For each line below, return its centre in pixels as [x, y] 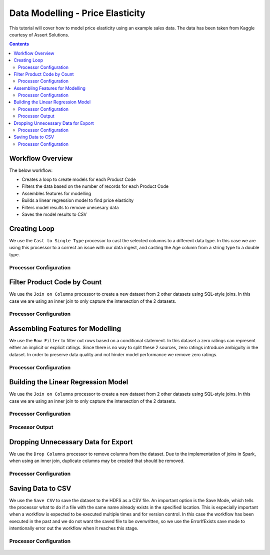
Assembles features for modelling [56, 193]
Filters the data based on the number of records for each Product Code [95, 186]
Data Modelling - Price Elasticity [77, 13]
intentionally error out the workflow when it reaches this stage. [74, 528]
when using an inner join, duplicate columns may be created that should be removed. [97, 461]
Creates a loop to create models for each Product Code [79, 179]
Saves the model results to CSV [54, 214]
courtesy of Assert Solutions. [39, 34]
